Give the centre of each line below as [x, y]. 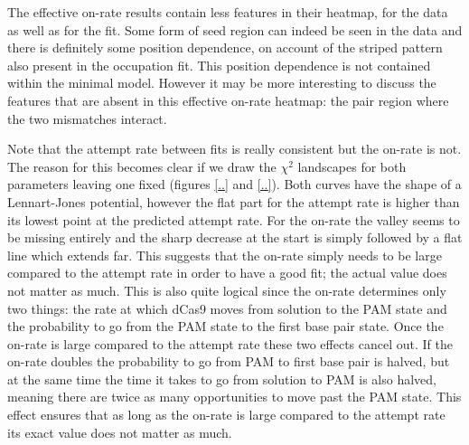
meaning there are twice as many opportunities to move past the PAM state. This [234, 397]
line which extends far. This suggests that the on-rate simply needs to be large [225, 255]
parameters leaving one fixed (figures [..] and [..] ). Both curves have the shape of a [234, 184]
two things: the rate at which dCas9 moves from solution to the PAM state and [227, 308]
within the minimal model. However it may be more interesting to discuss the [222, 83]
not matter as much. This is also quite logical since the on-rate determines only [227, 290]
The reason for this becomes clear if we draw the [142, 166]
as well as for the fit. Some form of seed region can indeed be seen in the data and [235, 29]
